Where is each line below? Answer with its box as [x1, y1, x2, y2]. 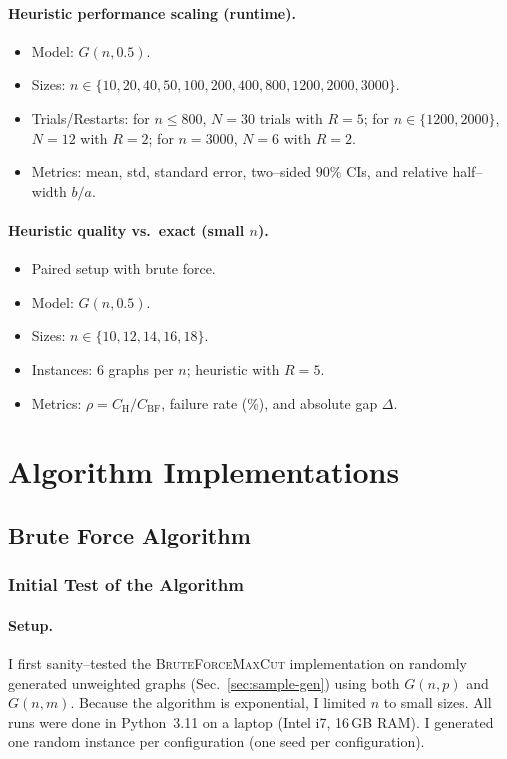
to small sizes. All [383, 692, 492, 713]
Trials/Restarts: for [31, 107, 150, 128]
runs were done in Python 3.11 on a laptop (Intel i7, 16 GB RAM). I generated [8, 711, 494, 732]
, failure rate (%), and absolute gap [161, 392, 378, 413]
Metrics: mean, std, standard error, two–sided [31, 161, 312, 182]
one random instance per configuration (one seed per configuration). [8, 731, 425, 752]
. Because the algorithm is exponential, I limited [70, 692, 366, 713]
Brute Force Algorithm [8, 519, 251, 550]
